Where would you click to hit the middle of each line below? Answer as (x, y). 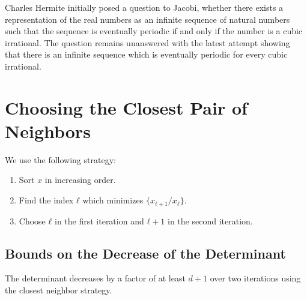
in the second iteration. (210, 220)
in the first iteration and (99, 220)
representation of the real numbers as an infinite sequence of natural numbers (147, 19)
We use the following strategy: (60, 159)
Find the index (46, 200)
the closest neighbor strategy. (59, 289)
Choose (32, 220)
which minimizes (113, 200)
